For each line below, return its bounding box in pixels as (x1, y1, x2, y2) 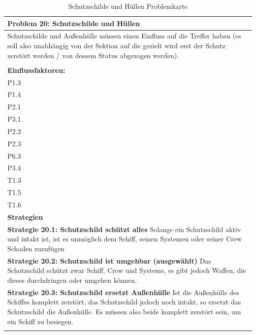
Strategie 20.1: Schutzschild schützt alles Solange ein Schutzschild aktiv (7, 224, 241, 234)
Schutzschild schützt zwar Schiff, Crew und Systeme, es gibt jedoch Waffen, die (7, 265, 246, 275)
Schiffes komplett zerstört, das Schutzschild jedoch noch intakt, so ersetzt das (7, 297, 241, 307)
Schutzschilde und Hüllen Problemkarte (68, 1, 188, 11)
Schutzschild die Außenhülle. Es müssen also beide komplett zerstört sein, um (7, 306, 241, 316)
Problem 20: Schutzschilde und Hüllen (7, 18, 140, 28)
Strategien (7, 211, 43, 222)
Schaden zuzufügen (7, 243, 64, 253)
